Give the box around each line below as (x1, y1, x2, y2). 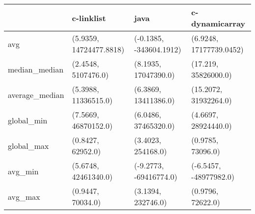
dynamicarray (191, 18, 246, 29)
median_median (8, 63, 64, 75)
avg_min (8, 165, 39, 177)
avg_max (8, 190, 40, 202)
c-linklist (72, 12, 106, 24)
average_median (8, 89, 64, 100)
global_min (8, 114, 48, 126)
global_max (8, 140, 49, 151)
